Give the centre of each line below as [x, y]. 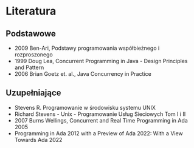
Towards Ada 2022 [38, 140]
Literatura [31, 11]
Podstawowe [31, 34]
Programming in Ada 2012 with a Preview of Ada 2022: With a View [99, 133]
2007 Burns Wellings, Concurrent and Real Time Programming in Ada [101, 120]
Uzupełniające [33, 93]
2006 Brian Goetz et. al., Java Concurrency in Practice [83, 74]
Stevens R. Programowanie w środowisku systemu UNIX [85, 107]
